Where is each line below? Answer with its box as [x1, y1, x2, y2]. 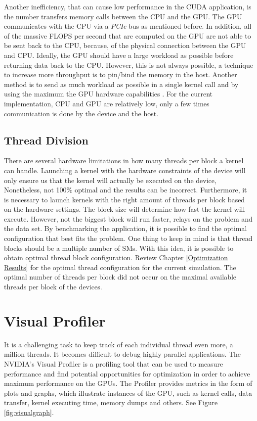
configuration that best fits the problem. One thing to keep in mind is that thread [4, 233, 253, 243]
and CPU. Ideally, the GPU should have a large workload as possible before [4, 49, 234, 60]
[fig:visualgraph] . [4, 407, 54, 417]
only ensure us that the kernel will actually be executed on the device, [4, 175, 216, 185]
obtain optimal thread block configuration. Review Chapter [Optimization [4, 252, 228, 263]
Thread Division [4, 132, 88, 147]
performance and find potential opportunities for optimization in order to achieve [4, 368, 250, 378]
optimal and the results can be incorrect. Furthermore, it [74, 185, 247, 195]
